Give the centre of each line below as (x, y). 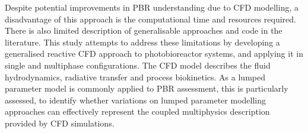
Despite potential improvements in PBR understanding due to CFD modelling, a (152, 7)
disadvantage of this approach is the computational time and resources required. (150, 19)
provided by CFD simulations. (60, 123)
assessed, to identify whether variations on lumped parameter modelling (135, 100)
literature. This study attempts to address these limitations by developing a (142, 42)
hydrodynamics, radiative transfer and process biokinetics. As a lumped (135, 77)
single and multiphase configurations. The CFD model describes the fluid (138, 65)
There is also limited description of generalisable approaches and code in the (144, 30)
